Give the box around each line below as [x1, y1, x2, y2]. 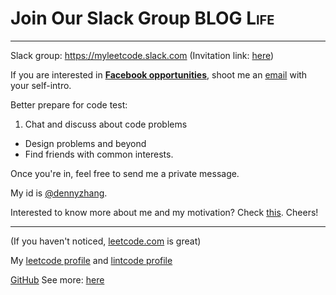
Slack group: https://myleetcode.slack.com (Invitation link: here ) [10, 49, 275, 61]
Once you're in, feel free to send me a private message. [10, 167, 240, 179]
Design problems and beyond [24, 137, 147, 149]
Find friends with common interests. [24, 148, 174, 160]
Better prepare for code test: [10, 98, 128, 111]
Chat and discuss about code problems [24, 118, 188, 130]
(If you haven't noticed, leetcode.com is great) [10, 235, 202, 247]
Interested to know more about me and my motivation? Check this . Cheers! [10, 206, 319, 218]
